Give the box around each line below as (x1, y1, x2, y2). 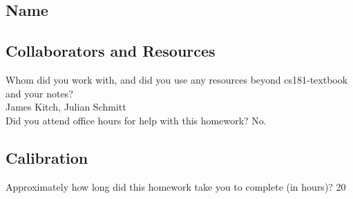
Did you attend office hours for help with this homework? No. (6, 113, 267, 127)
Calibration (6, 146, 88, 168)
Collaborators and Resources (6, 40, 216, 61)
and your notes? (6, 86, 73, 100)
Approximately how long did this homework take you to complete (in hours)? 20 (6, 179, 346, 193)
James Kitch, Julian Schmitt (6, 99, 126, 114)
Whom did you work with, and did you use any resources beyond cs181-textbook (6, 72, 348, 86)
